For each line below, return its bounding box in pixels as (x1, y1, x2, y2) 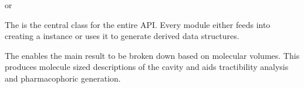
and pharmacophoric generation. (5, 72, 121, 84)
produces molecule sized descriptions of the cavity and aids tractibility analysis (5, 61, 289, 73)
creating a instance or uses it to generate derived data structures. (5, 30, 239, 42)
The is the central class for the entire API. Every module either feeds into (5, 18, 271, 30)
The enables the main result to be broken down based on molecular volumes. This (5, 49, 300, 61)
